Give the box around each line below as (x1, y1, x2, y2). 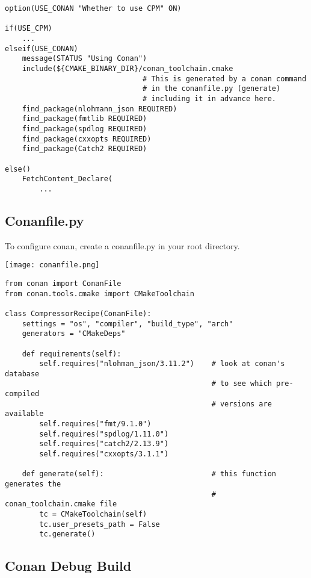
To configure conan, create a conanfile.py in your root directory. (5, 239, 240, 252)
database (5, 369, 40, 378)
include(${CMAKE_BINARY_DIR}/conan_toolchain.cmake (22, 64, 233, 73)
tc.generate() (39, 530, 96, 539)
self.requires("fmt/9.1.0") (39, 420, 152, 429)
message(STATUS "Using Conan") (22, 54, 147, 63)
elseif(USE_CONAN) (5, 44, 78, 53)
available (5, 409, 44, 418)
